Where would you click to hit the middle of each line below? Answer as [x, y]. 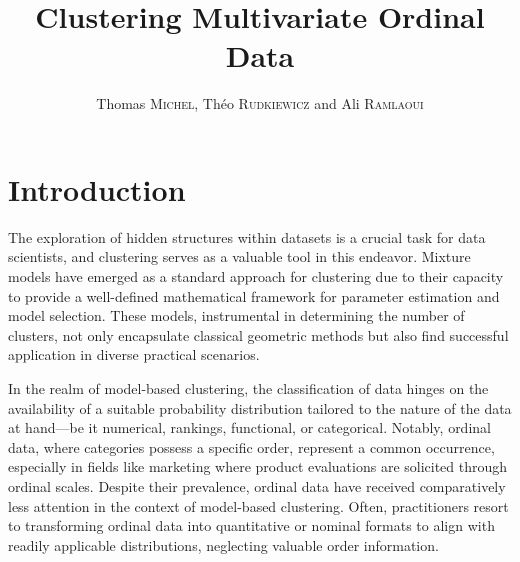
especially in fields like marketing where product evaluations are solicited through [258, 466]
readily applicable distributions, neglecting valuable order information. [223, 544]
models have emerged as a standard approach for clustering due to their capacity [256, 276]
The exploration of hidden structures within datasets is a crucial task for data [247, 236]
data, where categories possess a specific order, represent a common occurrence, [251, 446]
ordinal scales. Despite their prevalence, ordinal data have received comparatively [257, 485]
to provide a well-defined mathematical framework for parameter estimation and [254, 295]
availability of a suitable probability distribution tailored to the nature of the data [260, 407]
